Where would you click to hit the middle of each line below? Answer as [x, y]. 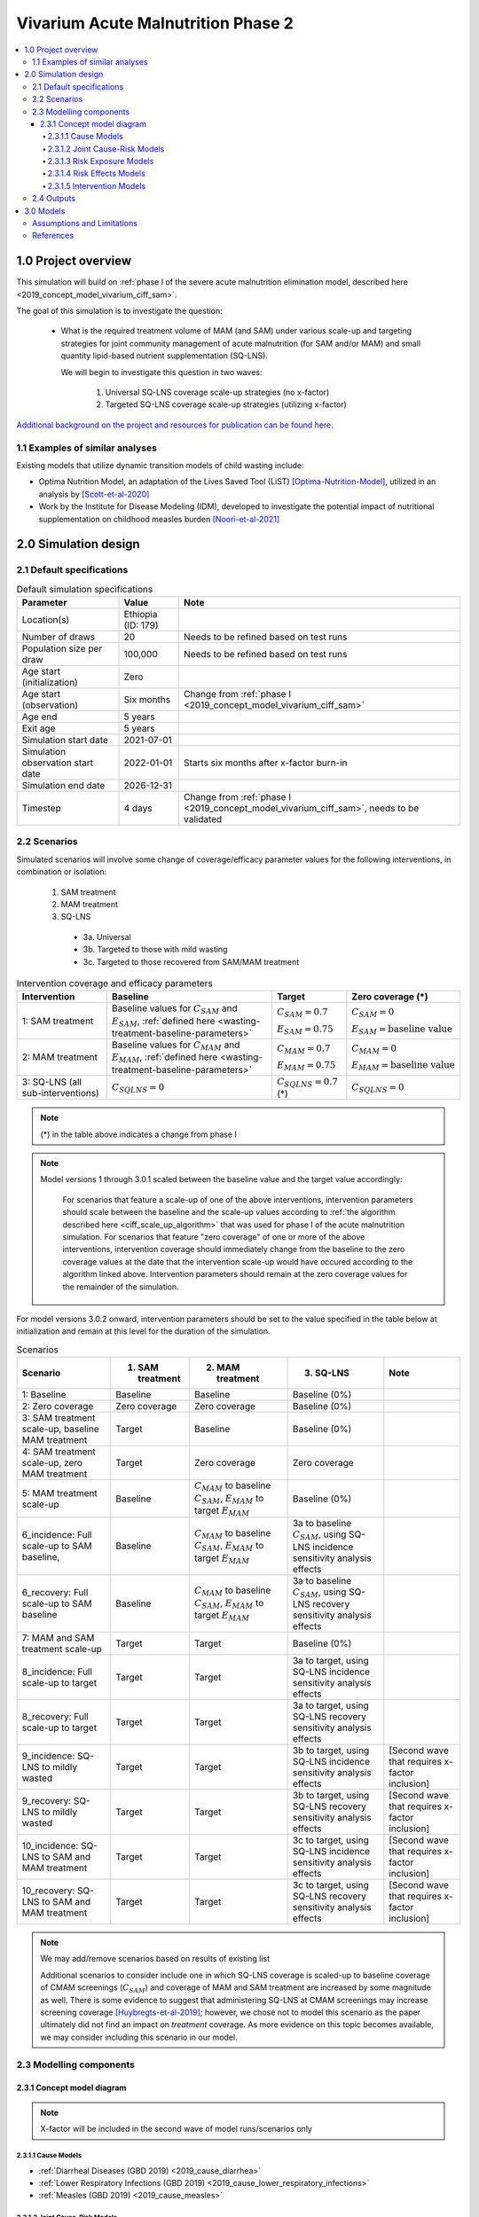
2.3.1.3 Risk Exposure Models [101, 161]
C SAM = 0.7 [302, 1013]
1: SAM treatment [58, 1021]
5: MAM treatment [59, 1492]
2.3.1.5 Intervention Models [97, 185]
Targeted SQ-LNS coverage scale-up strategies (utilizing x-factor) [226, 404]
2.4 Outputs [54, 199]
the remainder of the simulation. [121, 1287]
